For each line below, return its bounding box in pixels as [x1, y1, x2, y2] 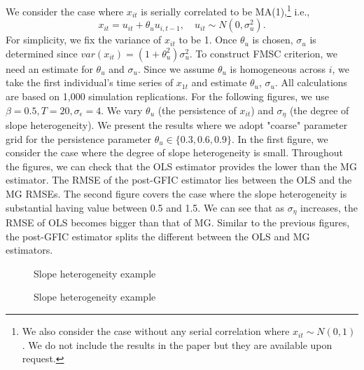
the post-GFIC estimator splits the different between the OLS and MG [6, 228, 310, 243]
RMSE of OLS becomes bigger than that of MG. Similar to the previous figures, [6, 215, 350, 230]
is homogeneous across [230, 61, 325, 76]
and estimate [191, 75, 247, 90]
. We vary [101, 102, 143, 117]
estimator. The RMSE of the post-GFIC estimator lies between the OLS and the [6, 172, 352, 187]
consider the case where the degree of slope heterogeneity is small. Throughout [6, 145, 343, 160]
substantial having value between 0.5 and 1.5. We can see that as [6, 200, 285, 214]
